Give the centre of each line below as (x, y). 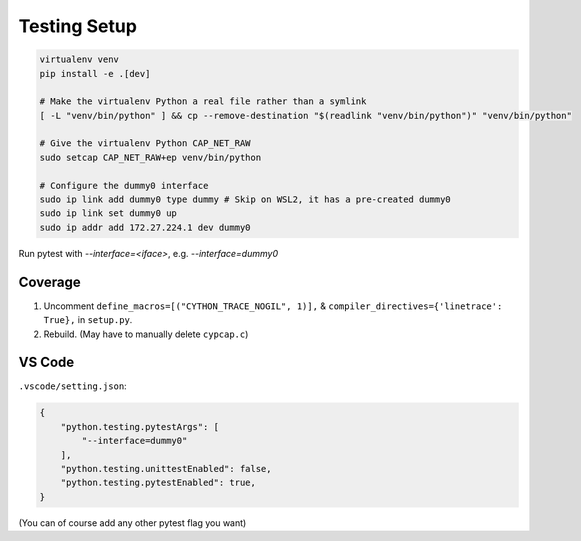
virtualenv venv (79, 59)
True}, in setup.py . (88, 320)
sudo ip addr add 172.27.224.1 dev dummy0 (145, 227)
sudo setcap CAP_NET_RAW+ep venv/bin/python (150, 157)
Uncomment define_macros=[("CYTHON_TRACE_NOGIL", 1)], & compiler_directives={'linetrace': (273, 306)
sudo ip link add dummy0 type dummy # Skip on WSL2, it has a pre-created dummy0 (245, 199)
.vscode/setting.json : (72, 386)
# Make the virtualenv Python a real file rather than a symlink (203, 101)
